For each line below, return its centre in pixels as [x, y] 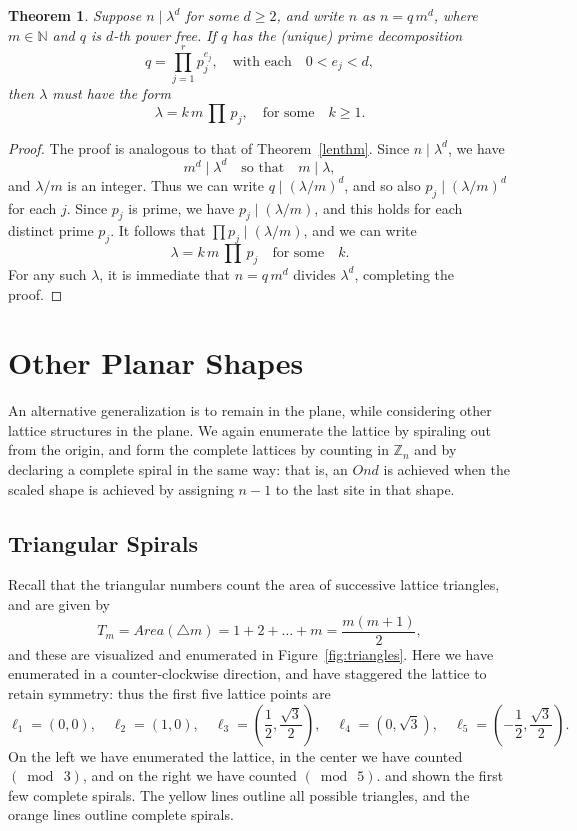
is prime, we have [181, 207]
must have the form [111, 93]
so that [263, 167]
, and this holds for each [388, 207]
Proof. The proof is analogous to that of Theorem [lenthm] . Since [209, 147]
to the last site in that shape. [365, 488]
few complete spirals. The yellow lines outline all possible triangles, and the [239, 794]
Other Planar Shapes [156, 362]
